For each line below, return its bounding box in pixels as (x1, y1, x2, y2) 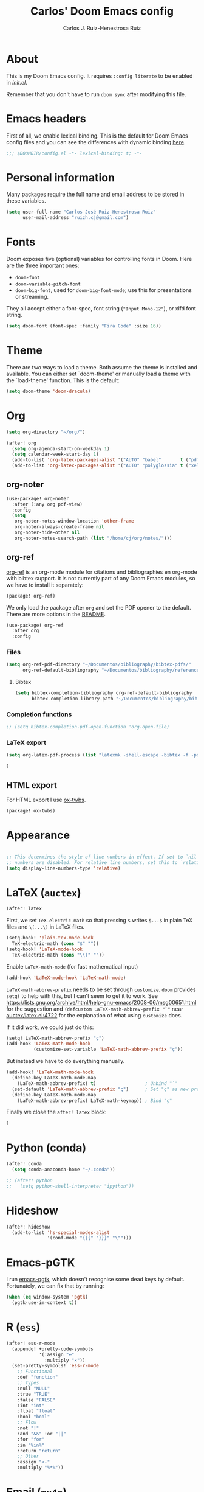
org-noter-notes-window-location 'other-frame (14, 518, 135, 525)
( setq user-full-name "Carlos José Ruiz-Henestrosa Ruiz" (6, 209, 156, 215)
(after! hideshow (6, 1224, 50, 1230)
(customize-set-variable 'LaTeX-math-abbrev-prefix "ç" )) (33, 1047, 183, 1053)
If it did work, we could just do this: (6, 1023, 94, 1031)
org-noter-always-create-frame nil (14, 524, 104, 530)
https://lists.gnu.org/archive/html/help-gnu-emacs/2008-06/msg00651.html (6, 999, 197, 1006)
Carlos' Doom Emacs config (30, 4, 174, 18)
